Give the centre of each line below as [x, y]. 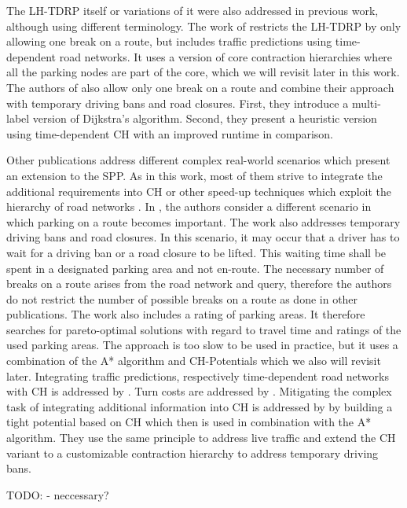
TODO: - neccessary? [58, 494]
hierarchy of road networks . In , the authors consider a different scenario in [189, 206]
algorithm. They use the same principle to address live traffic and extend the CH [201, 438]
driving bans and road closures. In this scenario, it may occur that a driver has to [203, 237]
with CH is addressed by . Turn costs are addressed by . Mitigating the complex [199, 391]
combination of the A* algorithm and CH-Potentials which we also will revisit [194, 361]
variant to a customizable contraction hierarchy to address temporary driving [192, 453]
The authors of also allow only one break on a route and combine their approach [200, 87]
